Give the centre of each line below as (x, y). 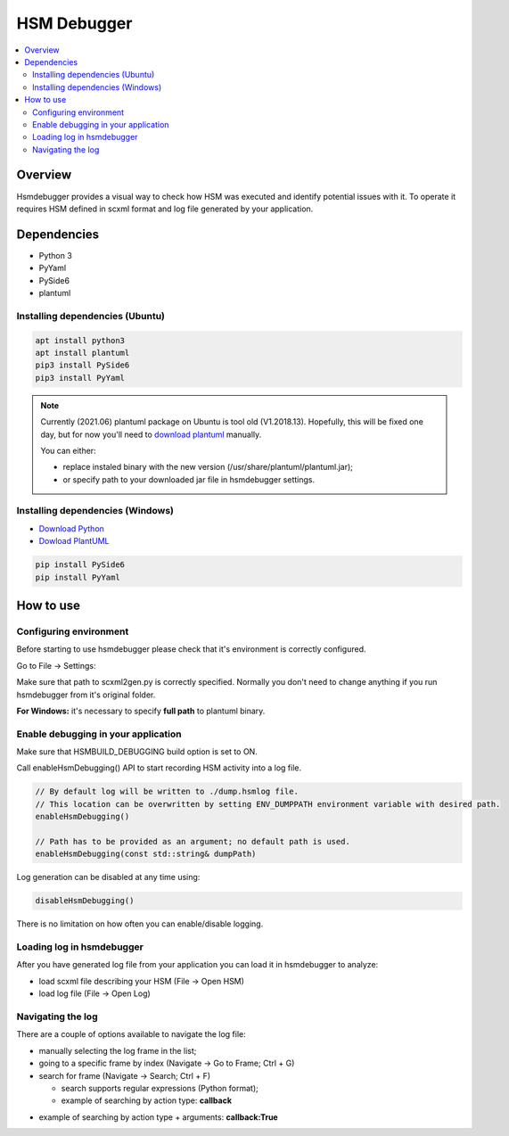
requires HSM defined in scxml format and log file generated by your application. (165, 209)
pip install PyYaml (78, 577)
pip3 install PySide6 (82, 365)
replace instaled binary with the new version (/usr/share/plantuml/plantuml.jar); (208, 467)
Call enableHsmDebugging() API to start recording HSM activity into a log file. (159, 768)
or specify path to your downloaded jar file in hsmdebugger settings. (189, 479)
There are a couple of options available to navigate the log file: (131, 1034)
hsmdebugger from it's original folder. (86, 695)
